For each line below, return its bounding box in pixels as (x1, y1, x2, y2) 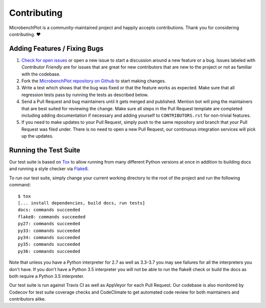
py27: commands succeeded (18, 221, 81, 227)
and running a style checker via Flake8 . (9, 166, 89, 172)
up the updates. (21, 133, 54, 139)
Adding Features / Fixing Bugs (9, 44, 103, 53)
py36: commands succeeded (18, 248, 81, 254)
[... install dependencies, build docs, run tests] (18, 200, 145, 205)
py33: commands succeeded (18, 228, 81, 234)
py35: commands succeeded (18, 241, 81, 247)
